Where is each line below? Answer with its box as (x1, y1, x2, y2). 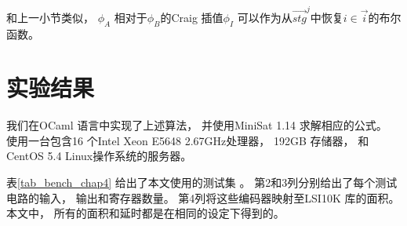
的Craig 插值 (160, 9, 223, 25)
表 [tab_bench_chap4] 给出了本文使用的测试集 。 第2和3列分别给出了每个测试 (6, 174, 398, 191)
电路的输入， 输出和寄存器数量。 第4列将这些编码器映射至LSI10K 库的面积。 (6, 189, 400, 206)
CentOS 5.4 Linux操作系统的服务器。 (6, 148, 192, 164)
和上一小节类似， (6, 9, 94, 25)
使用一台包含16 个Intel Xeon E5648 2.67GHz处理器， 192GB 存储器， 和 (6, 132, 369, 148)
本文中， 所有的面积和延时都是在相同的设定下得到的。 (6, 205, 285, 221)
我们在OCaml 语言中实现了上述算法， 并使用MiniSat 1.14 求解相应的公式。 (6, 117, 387, 133)
